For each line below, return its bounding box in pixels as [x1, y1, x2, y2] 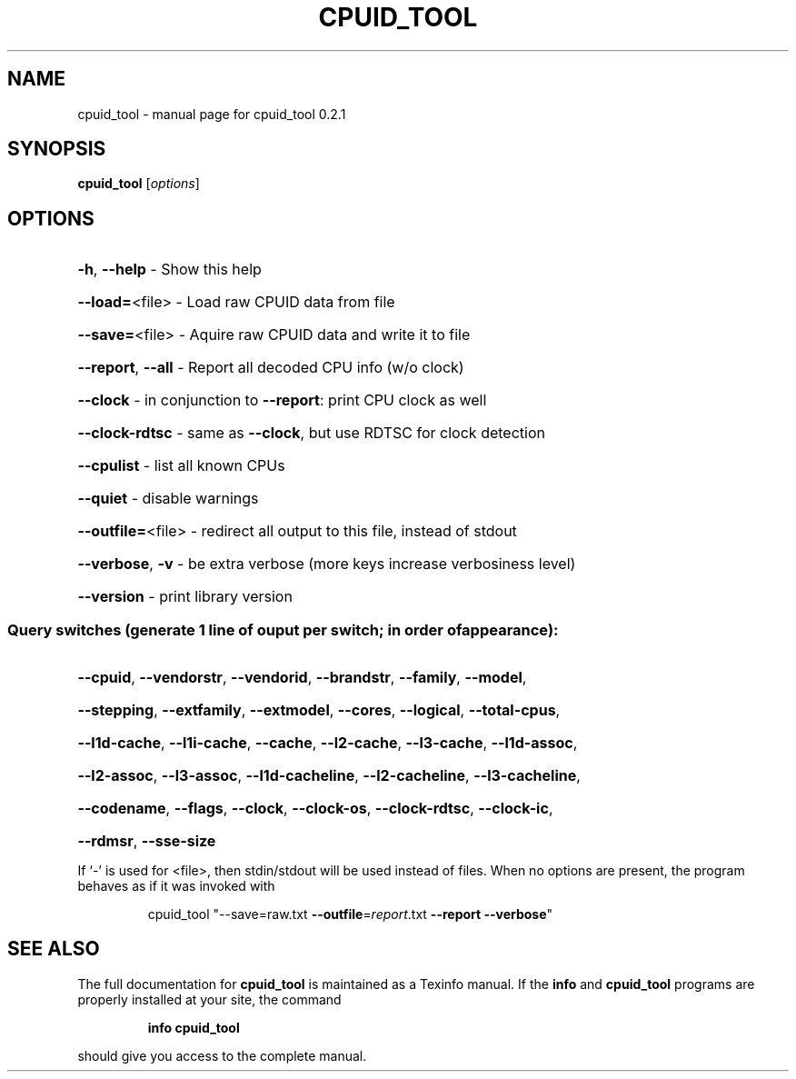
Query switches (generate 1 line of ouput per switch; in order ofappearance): [7, 620, 559, 639]
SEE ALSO [7, 937, 100, 961]
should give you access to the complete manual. [77, 1047, 367, 1064]
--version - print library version [77, 587, 293, 606]
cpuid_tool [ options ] [77, 175, 200, 192]
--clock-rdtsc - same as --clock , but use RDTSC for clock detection [77, 424, 545, 443]
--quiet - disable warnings [77, 489, 259, 508]
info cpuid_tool [147, 1019, 240, 1035]
